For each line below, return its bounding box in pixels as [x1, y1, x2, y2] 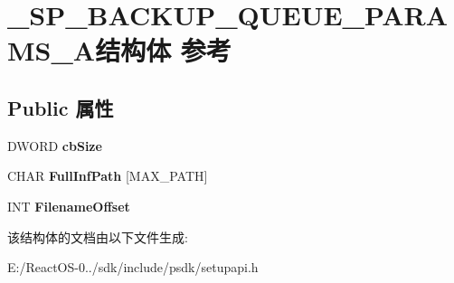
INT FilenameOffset [7, 196, 130, 215]
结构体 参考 [95, 32, 232, 69]
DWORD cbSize [7, 136, 102, 155]
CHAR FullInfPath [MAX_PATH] [7, 166, 208, 185]
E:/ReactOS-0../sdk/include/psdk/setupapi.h [7, 258, 259, 277]
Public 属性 [7, 93, 114, 121]
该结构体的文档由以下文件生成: [7, 227, 188, 246]
